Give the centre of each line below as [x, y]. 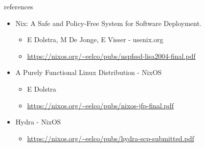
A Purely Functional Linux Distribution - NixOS [89, 72]
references [19, 6]
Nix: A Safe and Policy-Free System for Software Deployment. [108, 23]
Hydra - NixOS [38, 122]
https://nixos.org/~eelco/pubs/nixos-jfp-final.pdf [101, 105]
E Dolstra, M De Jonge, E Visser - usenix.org [95, 39]
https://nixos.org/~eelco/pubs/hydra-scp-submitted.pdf [111, 138]
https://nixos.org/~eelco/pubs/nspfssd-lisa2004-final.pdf [111, 56]
